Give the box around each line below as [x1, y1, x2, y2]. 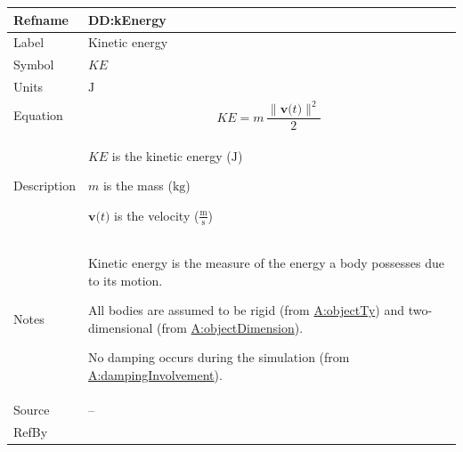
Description [13, 176, 76, 195]
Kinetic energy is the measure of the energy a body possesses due [87, 253, 444, 271]
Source [13, 400, 50, 418]
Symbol [13, 55, 54, 74]
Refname [13, 10, 69, 28]
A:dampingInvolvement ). [87, 365, 223, 383]
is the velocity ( [114, 206, 199, 224]
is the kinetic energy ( [111, 146, 231, 165]
